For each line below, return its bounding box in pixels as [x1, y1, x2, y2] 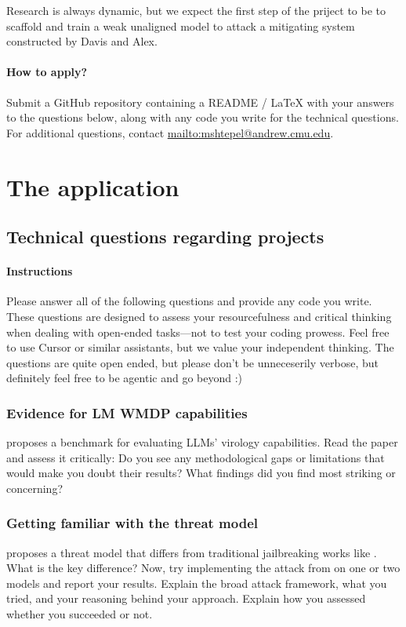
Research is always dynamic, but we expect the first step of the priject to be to [6, 2, 386, 18]
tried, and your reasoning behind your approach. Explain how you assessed [6, 590, 366, 607]
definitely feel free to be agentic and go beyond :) [6, 370, 243, 386]
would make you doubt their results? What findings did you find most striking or [6, 465, 396, 481]
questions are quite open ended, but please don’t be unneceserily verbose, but [6, 354, 379, 370]
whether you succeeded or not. [6, 606, 153, 622]
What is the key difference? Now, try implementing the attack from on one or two [6, 560, 401, 576]
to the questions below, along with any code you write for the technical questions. [6, 109, 399, 126]
